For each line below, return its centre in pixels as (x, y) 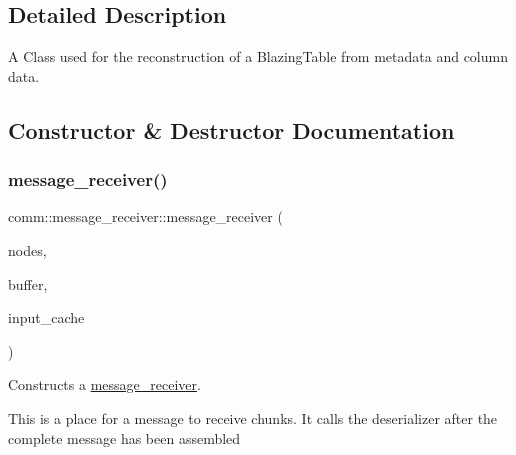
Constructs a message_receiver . (104, 384)
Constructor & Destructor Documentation (231, 129)
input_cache (46, 317)
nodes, (27, 249)
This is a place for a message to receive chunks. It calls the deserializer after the (253, 417)
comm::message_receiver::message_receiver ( (145, 216)
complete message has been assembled (124, 437)
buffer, (28, 283)
